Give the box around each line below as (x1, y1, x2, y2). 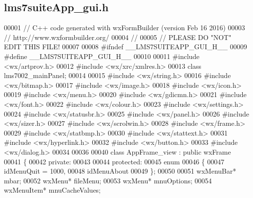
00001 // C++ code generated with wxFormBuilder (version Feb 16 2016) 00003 (4, 22, 245, 33)
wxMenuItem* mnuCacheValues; (4, 185, 101, 195)
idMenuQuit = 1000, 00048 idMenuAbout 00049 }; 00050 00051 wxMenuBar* (4, 166, 236, 176)
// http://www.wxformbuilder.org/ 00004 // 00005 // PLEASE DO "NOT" (4, 32, 232, 42)
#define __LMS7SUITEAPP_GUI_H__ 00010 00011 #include (4, 51, 200, 61)
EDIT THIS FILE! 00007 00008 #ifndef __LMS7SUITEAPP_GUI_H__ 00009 (4, 41, 247, 52)
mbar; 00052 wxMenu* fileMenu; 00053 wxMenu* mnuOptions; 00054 (4, 175, 212, 185)
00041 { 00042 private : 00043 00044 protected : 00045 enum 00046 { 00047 (4, 156, 225, 166)
